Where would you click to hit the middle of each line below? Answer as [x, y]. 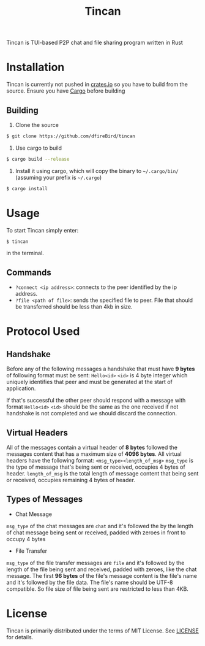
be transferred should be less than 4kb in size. [74, 307]
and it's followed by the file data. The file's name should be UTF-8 [90, 582]
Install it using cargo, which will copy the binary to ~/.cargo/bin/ [97, 171]
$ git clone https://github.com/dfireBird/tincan [71, 136]
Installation [35, 67]
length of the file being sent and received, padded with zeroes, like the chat [102, 569]
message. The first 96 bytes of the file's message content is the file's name [102, 575]
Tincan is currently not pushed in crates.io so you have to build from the [97, 85]
